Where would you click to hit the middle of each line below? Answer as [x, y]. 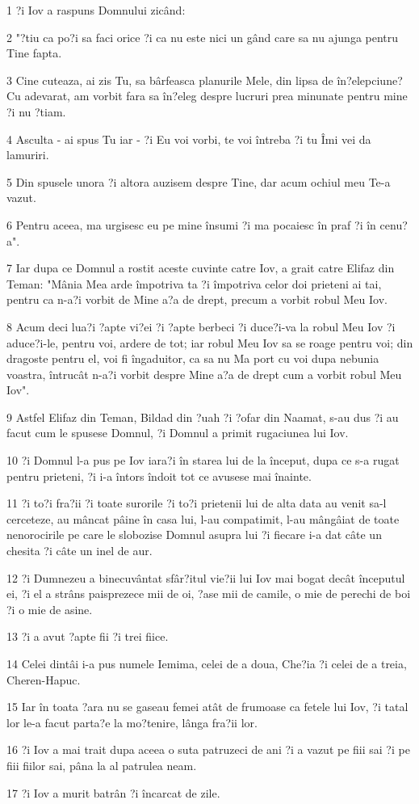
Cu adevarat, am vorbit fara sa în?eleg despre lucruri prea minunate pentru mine [207, 96]
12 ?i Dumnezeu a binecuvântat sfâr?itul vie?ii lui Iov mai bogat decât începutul [206, 577]
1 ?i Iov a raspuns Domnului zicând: [96, 10]
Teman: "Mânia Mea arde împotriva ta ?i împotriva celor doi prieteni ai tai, [194, 283]
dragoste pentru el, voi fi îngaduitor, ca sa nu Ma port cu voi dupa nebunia [193, 358]
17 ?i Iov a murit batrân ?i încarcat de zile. [113, 792]
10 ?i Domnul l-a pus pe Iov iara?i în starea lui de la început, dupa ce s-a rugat [203, 460]
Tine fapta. [34, 53]
